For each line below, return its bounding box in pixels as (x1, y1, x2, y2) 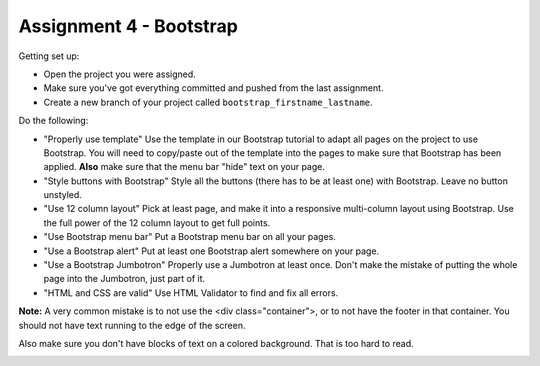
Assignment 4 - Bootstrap (18, 15, 239, 37)
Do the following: (18, 115, 89, 127)
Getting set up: (18, 50, 80, 62)
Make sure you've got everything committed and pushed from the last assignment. (43, 82, 384, 94)
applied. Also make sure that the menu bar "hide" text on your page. (43, 161, 325, 173)
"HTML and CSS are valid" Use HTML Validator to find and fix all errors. (43, 286, 339, 299)
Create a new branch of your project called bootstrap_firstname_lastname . (43, 96, 374, 108)
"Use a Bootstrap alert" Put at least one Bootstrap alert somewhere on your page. (43, 245, 380, 257)
